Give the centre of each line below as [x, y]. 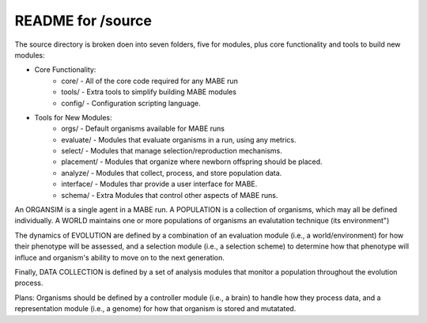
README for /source [83, 21]
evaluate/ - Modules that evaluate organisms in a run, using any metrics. [179, 139]
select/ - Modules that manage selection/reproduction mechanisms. [172, 151]
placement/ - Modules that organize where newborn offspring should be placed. [192, 161]
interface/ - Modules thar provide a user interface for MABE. [159, 184]
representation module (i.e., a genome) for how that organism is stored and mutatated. [155, 309]
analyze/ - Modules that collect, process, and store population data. [172, 173]
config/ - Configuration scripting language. [131, 103]
